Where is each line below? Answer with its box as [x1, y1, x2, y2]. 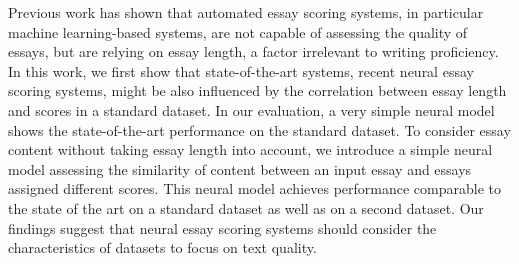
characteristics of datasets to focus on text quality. [8, 237, 317, 258]
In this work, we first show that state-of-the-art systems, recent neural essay [8, 60, 474, 81]
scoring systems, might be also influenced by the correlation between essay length [8, 80, 507, 101]
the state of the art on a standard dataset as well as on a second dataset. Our [8, 197, 484, 218]
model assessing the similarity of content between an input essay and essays [8, 158, 472, 179]
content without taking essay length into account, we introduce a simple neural [8, 139, 493, 160]
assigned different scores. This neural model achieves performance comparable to [8, 178, 501, 199]
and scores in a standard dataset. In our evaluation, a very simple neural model [8, 99, 495, 120]
